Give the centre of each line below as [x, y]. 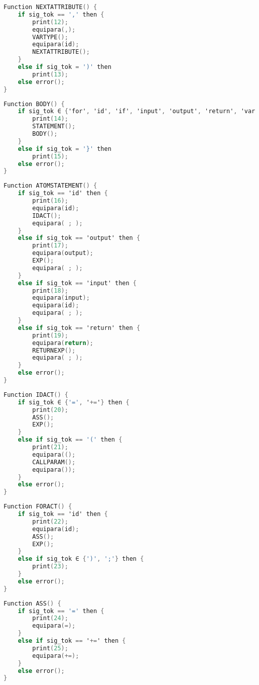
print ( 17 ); [50, 246]
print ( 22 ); [50, 521]
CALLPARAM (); [54, 462]
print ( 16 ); [50, 201]
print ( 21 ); [50, 447]
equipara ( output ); [63, 253]
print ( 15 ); [50, 156]
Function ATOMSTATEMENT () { [50, 186]
